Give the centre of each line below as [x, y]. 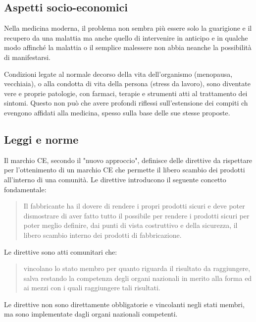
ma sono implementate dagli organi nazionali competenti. [91, 314]
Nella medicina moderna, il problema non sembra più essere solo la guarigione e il [128, 28]
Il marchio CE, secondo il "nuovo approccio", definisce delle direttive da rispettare [128, 160]
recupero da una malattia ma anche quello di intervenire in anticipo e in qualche [126, 37]
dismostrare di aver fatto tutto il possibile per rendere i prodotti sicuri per [136, 215]
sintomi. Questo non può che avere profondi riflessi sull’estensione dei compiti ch [126, 103]
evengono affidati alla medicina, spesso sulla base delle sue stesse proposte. [117, 112]
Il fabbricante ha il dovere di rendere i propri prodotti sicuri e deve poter [134, 206]
